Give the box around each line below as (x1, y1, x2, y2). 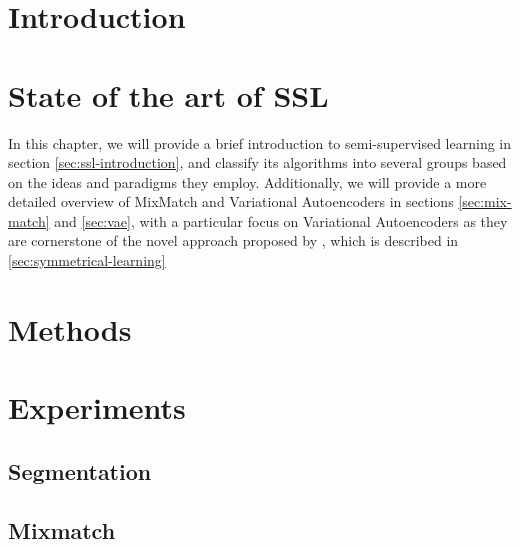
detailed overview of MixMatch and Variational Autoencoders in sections (8, 191, 454, 212)
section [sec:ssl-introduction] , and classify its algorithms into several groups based (8, 152, 507, 173)
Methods (8, 308, 132, 349)
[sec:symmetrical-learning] (8, 250, 166, 271)
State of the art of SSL (8, 74, 329, 115)
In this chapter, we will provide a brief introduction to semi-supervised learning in (8, 132, 512, 153)
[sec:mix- (458, 191, 512, 212)
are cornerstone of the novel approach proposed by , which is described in (8, 230, 459, 251)
